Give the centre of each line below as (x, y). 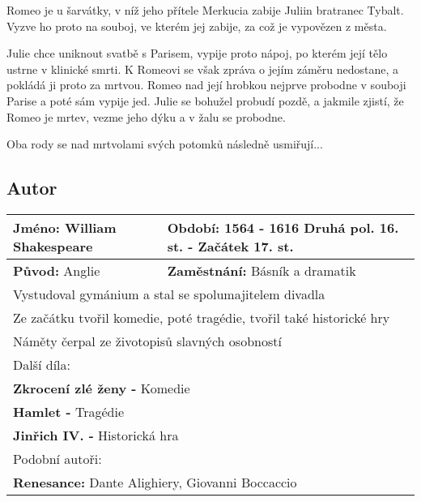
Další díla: (42, 364)
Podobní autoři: (57, 458)
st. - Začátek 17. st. (230, 246)
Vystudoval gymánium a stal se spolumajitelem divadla (169, 294)
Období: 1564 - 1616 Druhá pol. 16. (283, 227)
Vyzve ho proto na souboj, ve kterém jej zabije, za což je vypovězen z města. (197, 26)
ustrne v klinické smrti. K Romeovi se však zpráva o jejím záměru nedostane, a (203, 69)
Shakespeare (53, 246)
